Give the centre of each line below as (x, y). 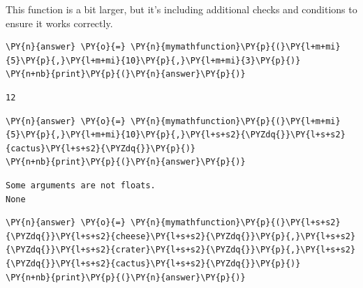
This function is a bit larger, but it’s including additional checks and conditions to (181, 9)
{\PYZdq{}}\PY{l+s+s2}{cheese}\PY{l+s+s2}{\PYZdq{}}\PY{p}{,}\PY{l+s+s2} (181, 236)
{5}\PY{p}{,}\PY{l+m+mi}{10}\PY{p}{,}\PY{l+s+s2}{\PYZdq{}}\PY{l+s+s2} (176, 135)
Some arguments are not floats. (81, 185)
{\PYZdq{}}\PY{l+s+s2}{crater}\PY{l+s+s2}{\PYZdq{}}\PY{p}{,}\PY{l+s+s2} (181, 250)
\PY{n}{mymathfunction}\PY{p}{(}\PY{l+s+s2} (235, 223)
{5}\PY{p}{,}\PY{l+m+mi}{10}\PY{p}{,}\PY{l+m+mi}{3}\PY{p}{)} (153, 60)
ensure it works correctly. (59, 23)
